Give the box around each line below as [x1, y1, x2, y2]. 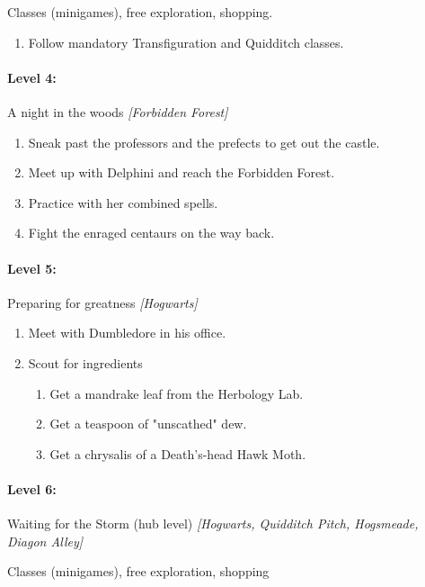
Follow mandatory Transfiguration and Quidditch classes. [28, 32, 344, 51]
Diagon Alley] [7, 531, 84, 550]
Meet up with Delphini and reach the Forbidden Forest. [28, 163, 335, 182]
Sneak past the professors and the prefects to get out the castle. [28, 132, 380, 151]
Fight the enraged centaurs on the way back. [28, 223, 275, 242]
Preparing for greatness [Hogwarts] [7, 293, 198, 312]
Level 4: [7, 68, 57, 86]
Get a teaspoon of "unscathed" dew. [49, 414, 247, 433]
